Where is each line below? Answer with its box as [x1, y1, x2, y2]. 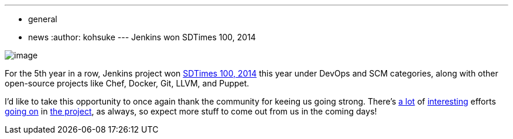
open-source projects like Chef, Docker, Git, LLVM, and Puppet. [5, 78, 249, 88]
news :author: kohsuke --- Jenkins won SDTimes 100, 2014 [28, 32, 256, 42]
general [28, 14, 57, 24]
